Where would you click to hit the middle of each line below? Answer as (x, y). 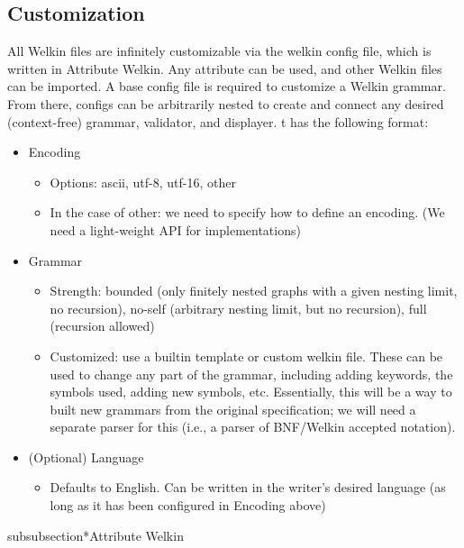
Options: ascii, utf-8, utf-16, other (143, 182)
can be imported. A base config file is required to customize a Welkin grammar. (227, 86)
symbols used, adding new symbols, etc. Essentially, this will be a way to (251, 392)
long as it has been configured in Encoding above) (188, 505)
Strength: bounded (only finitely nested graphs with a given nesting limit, (254, 291)
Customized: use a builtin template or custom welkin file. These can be (246, 356)
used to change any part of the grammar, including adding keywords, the (251, 374)
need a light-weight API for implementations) (175, 229)
